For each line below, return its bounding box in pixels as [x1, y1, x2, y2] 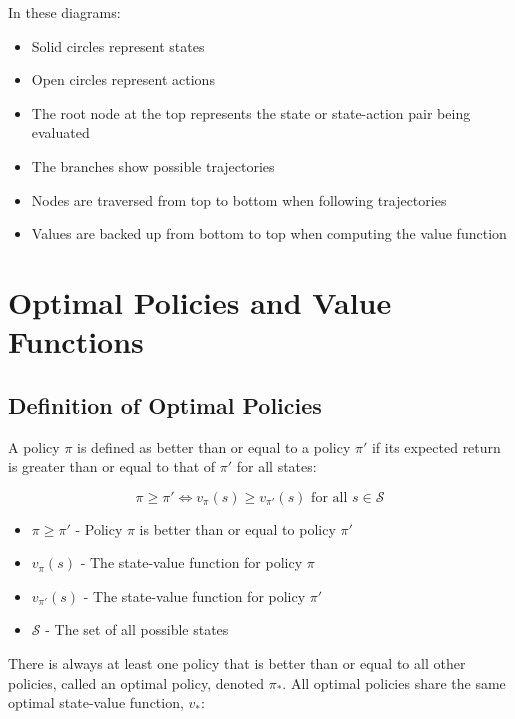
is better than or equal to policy [139, 518, 336, 539]
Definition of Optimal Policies [8, 389, 322, 420]
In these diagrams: [8, 2, 121, 22]
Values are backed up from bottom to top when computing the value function [31, 223, 507, 244]
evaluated [31, 122, 90, 143]
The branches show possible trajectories [31, 155, 275, 176]
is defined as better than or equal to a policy [77, 436, 351, 457]
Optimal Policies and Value [8, 281, 392, 322]
